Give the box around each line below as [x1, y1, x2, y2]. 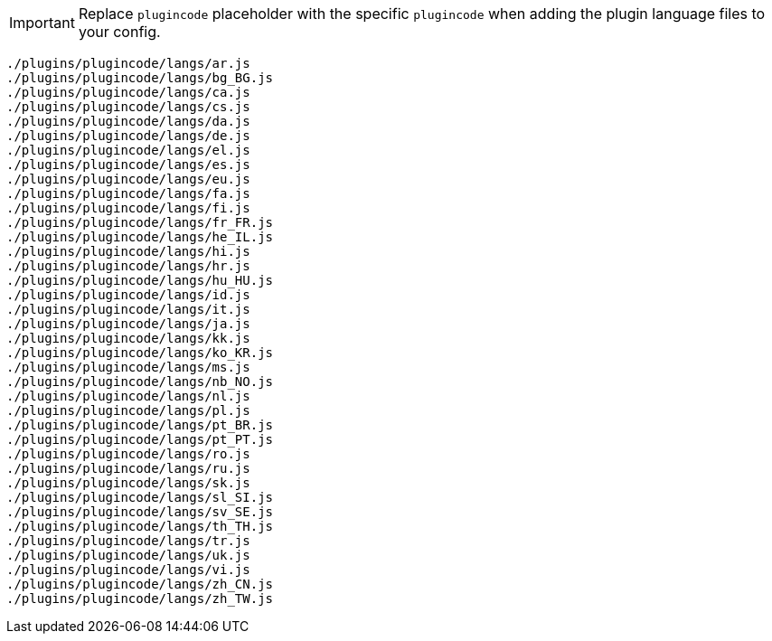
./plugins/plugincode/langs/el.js [6, 143, 250, 157]
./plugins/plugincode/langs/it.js [6, 302, 250, 316]
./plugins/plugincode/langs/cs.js [6, 99, 250, 114]
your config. [78, 23, 161, 41]
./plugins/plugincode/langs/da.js [6, 114, 250, 128]
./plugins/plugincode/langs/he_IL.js [6, 230, 274, 244]
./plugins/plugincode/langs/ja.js [6, 316, 250, 331]
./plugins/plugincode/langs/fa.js [6, 186, 250, 201]
